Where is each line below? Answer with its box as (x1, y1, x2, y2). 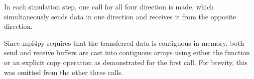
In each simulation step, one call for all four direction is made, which (4, 1, 214, 11)
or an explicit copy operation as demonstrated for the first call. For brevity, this (4, 57, 248, 67)
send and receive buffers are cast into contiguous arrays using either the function (4, 47, 250, 58)
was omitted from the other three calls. (4, 67, 124, 77)
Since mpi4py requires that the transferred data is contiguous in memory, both (4, 37, 245, 48)
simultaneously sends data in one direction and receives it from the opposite (4, 11, 236, 21)
